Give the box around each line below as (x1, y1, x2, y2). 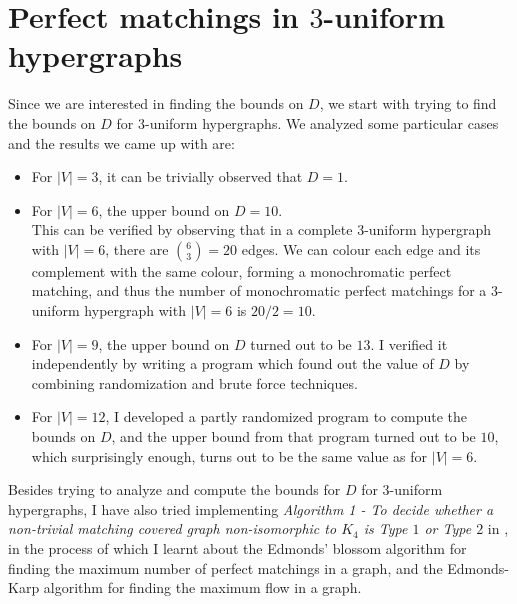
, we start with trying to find (319, 93, 497, 114)
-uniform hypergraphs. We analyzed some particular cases (144, 112, 499, 133)
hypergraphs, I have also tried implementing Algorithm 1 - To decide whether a (8, 498, 494, 519)
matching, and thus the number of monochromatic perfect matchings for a (31, 280, 487, 301)
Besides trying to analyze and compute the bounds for (8, 479, 341, 500)
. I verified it (370, 333, 448, 354)
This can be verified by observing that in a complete (31, 219, 353, 240)
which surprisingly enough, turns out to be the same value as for (31, 445, 428, 466)
